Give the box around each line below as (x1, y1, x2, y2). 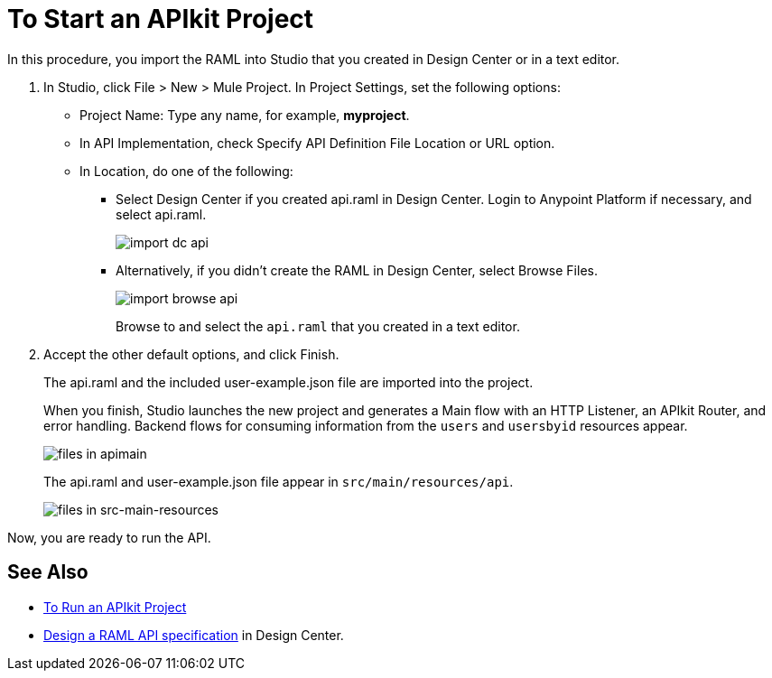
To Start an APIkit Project (7, 4, 314, 34)
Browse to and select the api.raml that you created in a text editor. (116, 318, 520, 334)
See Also (7, 561, 88, 584)
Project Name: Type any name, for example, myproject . (79, 107, 410, 123)
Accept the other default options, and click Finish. (43, 346, 339, 362)
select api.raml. (116, 206, 207, 222)
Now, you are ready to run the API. (7, 529, 211, 545)
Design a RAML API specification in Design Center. (43, 627, 344, 643)
